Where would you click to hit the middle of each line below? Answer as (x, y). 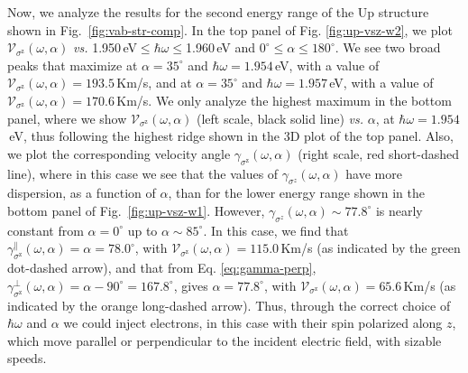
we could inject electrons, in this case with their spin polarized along (253, 323)
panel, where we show (67, 118)
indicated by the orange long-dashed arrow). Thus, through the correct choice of (229, 305)
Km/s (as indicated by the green (371, 248)
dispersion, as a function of (82, 193)
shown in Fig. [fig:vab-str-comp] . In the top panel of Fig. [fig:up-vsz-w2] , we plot (230, 29)
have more (374, 173)
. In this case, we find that (276, 230)
